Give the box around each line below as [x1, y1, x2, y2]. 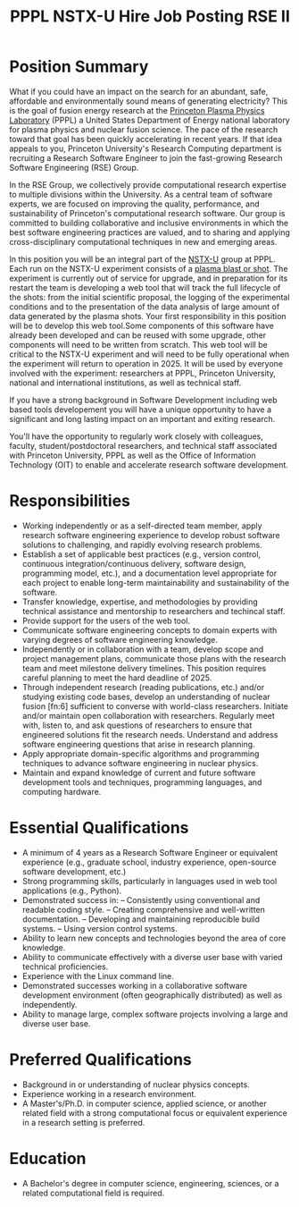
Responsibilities [9, 491, 131, 511]
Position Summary [9, 56, 149, 77]
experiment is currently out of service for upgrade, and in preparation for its [9, 273, 288, 283]
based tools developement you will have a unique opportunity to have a [9, 404, 272, 415]
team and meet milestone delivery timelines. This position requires [21, 663, 267, 673]
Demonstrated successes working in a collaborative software [21, 980, 248, 991]
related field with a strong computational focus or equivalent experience [21, 1107, 287, 1118]
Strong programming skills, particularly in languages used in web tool [21, 875, 278, 886]
